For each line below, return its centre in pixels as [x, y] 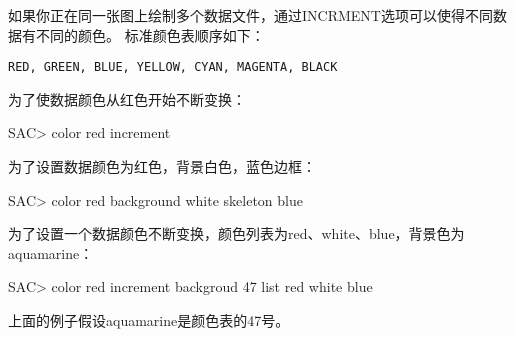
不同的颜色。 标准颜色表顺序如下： [150, 34]
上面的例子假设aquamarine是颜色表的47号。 [149, 320]
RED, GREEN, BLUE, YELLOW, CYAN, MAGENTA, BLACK [173, 67]
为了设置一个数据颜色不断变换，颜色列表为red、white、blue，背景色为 [236, 233]
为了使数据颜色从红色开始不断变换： [127, 98]
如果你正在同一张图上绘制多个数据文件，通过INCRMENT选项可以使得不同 [250, 15]
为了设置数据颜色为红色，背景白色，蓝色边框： [162, 166]
